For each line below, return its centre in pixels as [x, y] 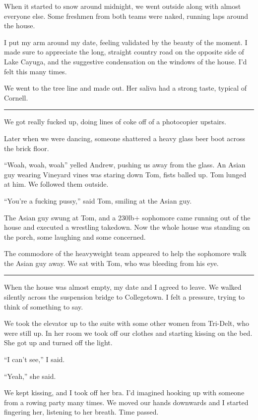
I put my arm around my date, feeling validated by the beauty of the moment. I [126, 42]
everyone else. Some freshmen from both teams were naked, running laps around [126, 16]
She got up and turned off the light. [58, 342]
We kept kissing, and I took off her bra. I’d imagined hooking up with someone [124, 393]
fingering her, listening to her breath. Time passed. [81, 412]
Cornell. [16, 97]
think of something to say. [44, 306]
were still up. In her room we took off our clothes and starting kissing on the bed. [128, 333]
